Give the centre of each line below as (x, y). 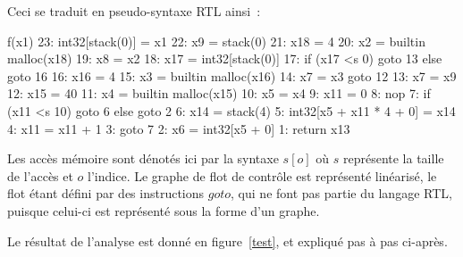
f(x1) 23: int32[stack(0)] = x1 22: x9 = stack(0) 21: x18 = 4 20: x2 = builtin (216, 41)
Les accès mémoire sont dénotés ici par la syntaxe (143, 158)
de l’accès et (40, 175)
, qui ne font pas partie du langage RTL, (341, 193)
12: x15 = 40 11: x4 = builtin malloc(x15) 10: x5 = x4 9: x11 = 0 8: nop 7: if (219, 93)
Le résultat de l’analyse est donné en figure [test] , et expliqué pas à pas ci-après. (227, 240)
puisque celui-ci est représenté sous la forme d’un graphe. (164, 210)
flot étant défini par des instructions (106, 193)
